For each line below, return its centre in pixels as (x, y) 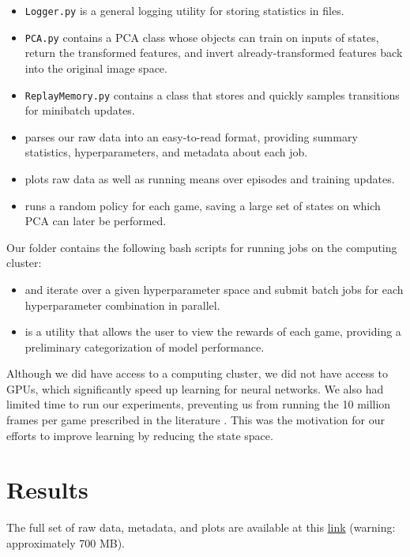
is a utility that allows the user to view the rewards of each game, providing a (213, 331)
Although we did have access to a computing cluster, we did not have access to (197, 373)
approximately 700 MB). (66, 542)
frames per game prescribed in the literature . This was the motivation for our (196, 420)
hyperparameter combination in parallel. (122, 305)
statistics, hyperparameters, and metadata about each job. (166, 152)
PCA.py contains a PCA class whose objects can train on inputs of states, (202, 37)
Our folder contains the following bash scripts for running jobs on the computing (202, 247)
